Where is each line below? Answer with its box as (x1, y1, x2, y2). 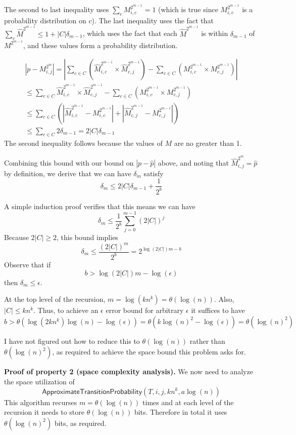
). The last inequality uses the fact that (91, 15, 214, 25)
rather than (189, 335, 225, 346)
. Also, (214, 294, 234, 304)
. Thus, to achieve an (33, 305, 98, 315)
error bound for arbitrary (106, 305, 184, 315)
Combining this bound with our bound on (4, 157, 134, 168)
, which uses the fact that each (82, 28, 177, 38)
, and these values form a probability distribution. (23, 39, 178, 50)
